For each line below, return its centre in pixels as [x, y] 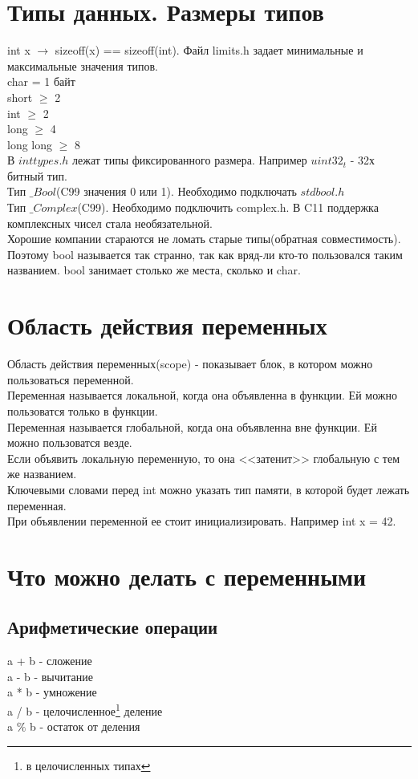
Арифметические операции [113, 627]
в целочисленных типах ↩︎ [88, 765]
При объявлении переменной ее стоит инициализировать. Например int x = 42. [202, 521]
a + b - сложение [50, 661]
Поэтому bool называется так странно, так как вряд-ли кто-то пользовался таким [205, 254]
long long [30, 144]
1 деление [139, 710]
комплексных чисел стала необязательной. [110, 223]
